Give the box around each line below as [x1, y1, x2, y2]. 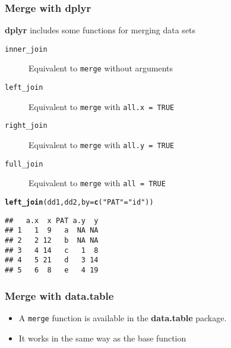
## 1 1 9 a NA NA [5, 226, 99, 235]
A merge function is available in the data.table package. [18, 311, 227, 324]
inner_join [5, 45, 48, 54]
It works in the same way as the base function [18, 331, 186, 344]
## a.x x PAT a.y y [5, 216, 99, 225]
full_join [5, 159, 43, 168]
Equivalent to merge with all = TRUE [29, 177, 166, 189]
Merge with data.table [5, 288, 114, 303]
